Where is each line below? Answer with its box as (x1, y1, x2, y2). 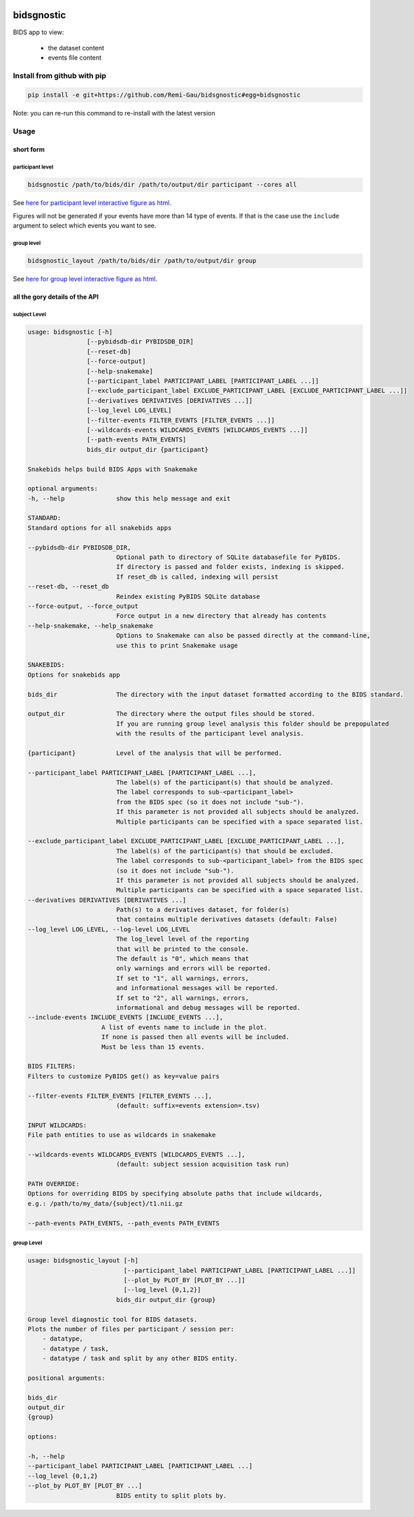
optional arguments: (27, 485, 98, 493)
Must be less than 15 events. (101, 1043, 206, 1051)
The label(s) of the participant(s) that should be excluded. (115, 847, 334, 855)
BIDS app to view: (13, 28, 64, 36)
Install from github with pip (13, 71, 106, 80)
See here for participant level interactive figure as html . (13, 199, 171, 207)
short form (13, 146, 45, 154)
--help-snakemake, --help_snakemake (27, 621, 154, 630)
